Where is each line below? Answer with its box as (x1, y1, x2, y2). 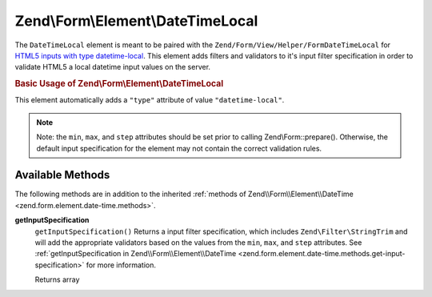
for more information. (86, 260, 156, 270)
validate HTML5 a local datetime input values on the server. (14, 62, 211, 72)
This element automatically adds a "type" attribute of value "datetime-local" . (14, 95, 285, 105)
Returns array (34, 275, 80, 284)
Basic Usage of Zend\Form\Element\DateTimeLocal (14, 78, 224, 90)
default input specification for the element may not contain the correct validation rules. (36, 143, 322, 153)
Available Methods (14, 168, 110, 182)
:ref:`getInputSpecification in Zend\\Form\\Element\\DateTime (34, 249, 237, 259)
